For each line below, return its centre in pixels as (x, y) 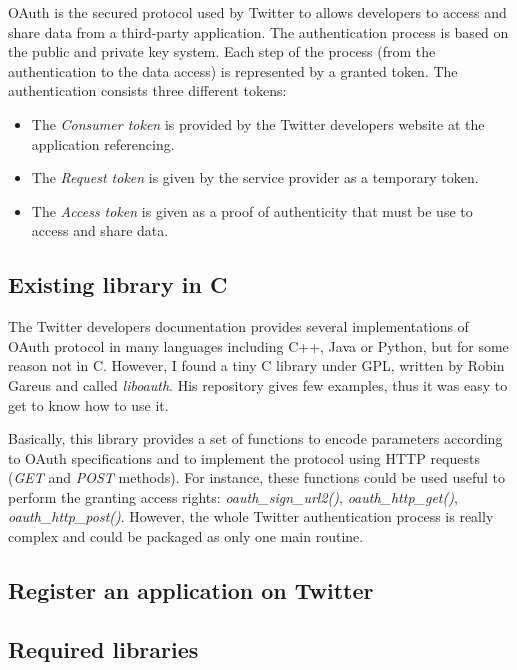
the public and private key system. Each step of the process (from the (222, 51)
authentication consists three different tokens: (147, 90)
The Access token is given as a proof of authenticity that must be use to (252, 210)
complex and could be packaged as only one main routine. (186, 536)
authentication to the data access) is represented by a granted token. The (233, 70)
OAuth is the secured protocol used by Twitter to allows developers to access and (257, 12)
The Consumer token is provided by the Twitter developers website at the (258, 123)
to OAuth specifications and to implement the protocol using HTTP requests (244, 457)
